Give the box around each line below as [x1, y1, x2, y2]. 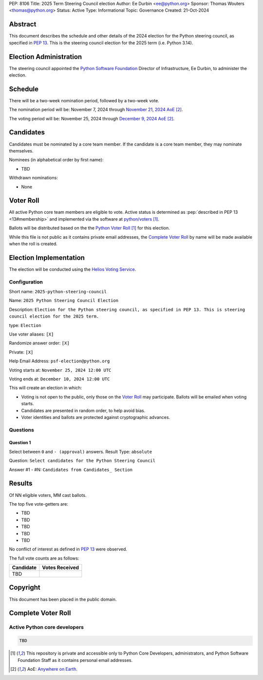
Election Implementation [9, 253, 85, 262]
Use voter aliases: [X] [9, 331, 54, 337]
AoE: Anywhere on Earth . [27, 666, 78, 672]
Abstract [9, 20, 37, 29]
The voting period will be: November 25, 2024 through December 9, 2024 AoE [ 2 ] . [9, 115, 175, 121]
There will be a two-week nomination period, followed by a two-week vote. [9, 97, 159, 103]
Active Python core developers [9, 624, 84, 631]
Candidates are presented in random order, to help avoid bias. [21, 407, 146, 414]
